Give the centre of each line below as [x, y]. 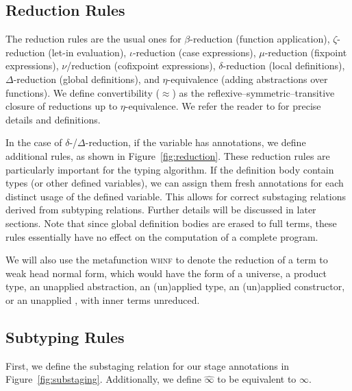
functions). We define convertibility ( [83, 92]
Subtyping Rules [65, 336]
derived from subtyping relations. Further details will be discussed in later [161, 210]
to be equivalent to [257, 379]
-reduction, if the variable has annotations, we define [196, 142]
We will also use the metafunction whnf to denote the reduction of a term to [167, 260]
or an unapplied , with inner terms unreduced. [103, 299]
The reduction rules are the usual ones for [93, 39]
